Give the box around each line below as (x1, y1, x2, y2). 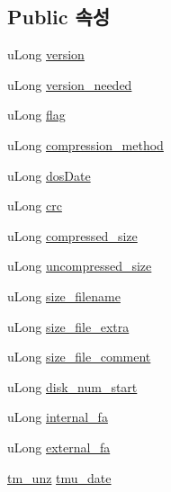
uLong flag (7, 105, 66, 124)
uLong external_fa (7, 437, 111, 456)
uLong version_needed (7, 75, 132, 94)
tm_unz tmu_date (7, 468, 112, 487)
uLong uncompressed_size (7, 256, 152, 275)
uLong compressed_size (7, 226, 138, 245)
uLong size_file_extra (7, 317, 130, 335)
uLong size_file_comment (7, 347, 151, 366)
